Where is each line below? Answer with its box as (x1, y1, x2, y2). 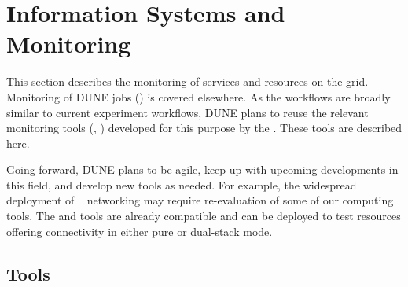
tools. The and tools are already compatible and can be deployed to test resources (6, 208, 401, 224)
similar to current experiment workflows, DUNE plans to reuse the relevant (6, 104, 369, 120)
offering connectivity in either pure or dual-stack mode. (6, 223, 273, 239)
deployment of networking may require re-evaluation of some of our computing (6, 192, 394, 208)
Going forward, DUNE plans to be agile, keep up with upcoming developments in (6, 161, 399, 178)
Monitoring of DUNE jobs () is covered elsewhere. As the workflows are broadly (6, 88, 391, 105)
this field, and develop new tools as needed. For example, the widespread (6, 176, 357, 193)
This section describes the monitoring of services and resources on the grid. (6, 73, 369, 90)
